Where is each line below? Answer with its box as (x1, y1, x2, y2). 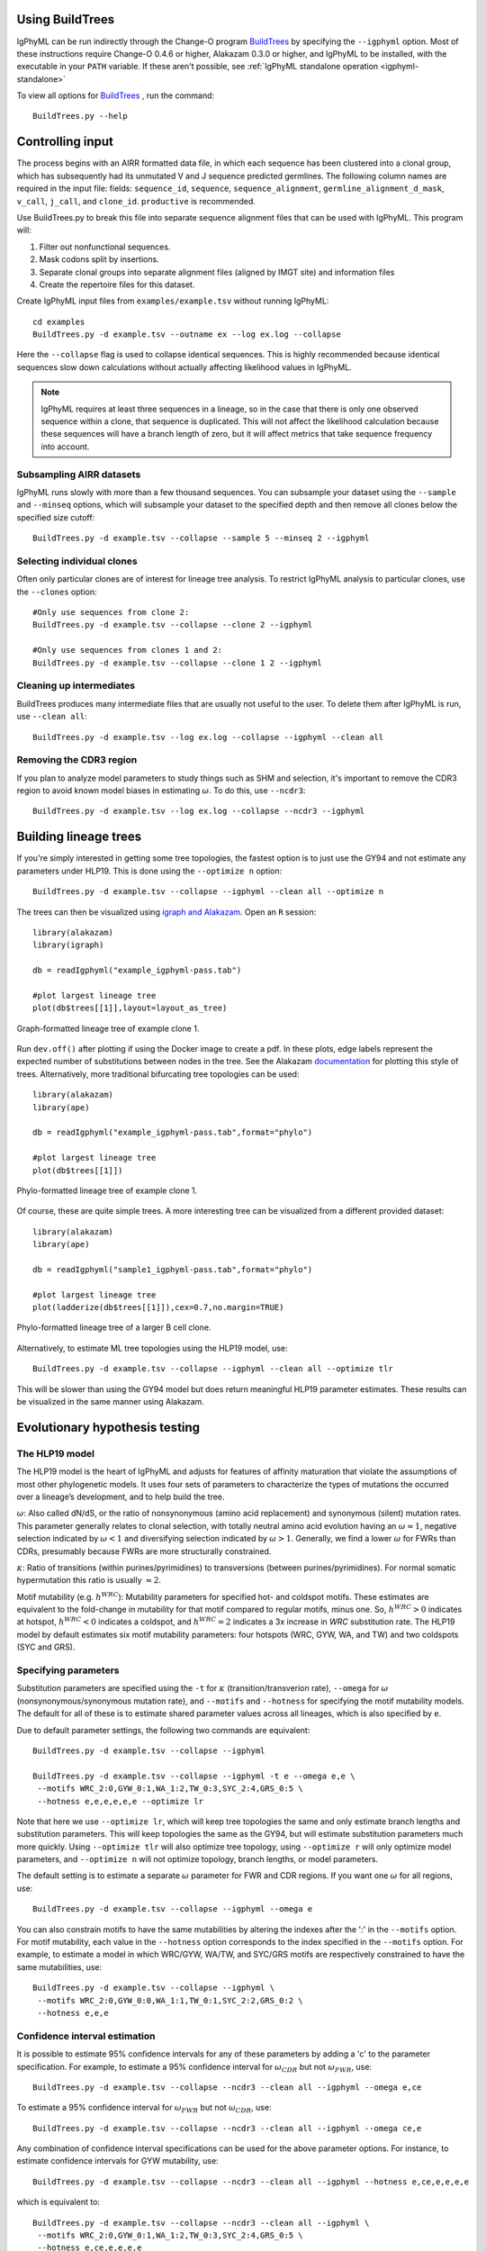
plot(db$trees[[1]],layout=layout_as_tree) (32, 1003, 228, 1013)
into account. (40, 441, 90, 452)
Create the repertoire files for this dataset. (39, 279, 195, 290)
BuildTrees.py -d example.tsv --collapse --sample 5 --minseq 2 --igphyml (32, 533, 370, 544)
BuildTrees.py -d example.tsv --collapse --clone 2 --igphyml (32, 619, 313, 630)
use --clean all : (16, 711, 87, 722)
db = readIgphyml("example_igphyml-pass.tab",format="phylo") (32, 1127, 313, 1138)
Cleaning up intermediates (16, 680, 135, 692)
